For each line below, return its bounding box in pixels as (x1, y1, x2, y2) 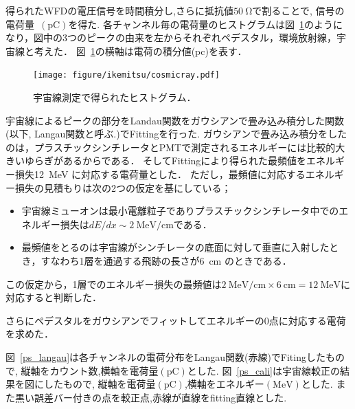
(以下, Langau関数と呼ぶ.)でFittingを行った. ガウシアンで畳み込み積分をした (5, 126, 347, 141)
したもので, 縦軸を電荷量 (43, 377, 156, 391)
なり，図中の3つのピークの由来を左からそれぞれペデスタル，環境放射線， (5, 30, 337, 45)
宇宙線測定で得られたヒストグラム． (33, 90, 196, 104)
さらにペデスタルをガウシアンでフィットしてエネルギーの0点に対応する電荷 (5, 313, 346, 327)
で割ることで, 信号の (252, 3, 345, 17)
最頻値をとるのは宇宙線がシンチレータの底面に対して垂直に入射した (21, 240, 330, 254)
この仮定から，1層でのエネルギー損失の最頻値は (5, 276, 222, 291)
